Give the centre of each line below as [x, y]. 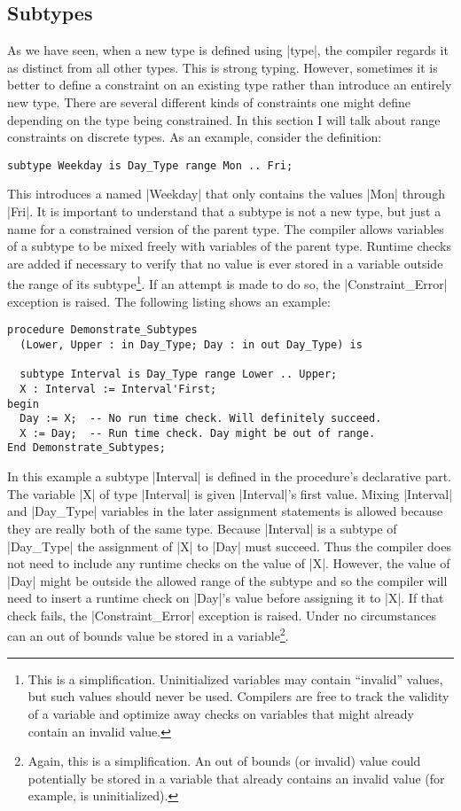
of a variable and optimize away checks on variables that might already [221, 713]
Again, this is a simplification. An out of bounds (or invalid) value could [224, 761]
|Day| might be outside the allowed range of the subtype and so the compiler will [227, 580]
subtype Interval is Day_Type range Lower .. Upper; [179, 374]
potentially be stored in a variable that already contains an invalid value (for [236, 778]
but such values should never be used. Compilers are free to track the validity [238, 696]
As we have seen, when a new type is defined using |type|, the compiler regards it [228, 50]
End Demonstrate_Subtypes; [86, 448]
